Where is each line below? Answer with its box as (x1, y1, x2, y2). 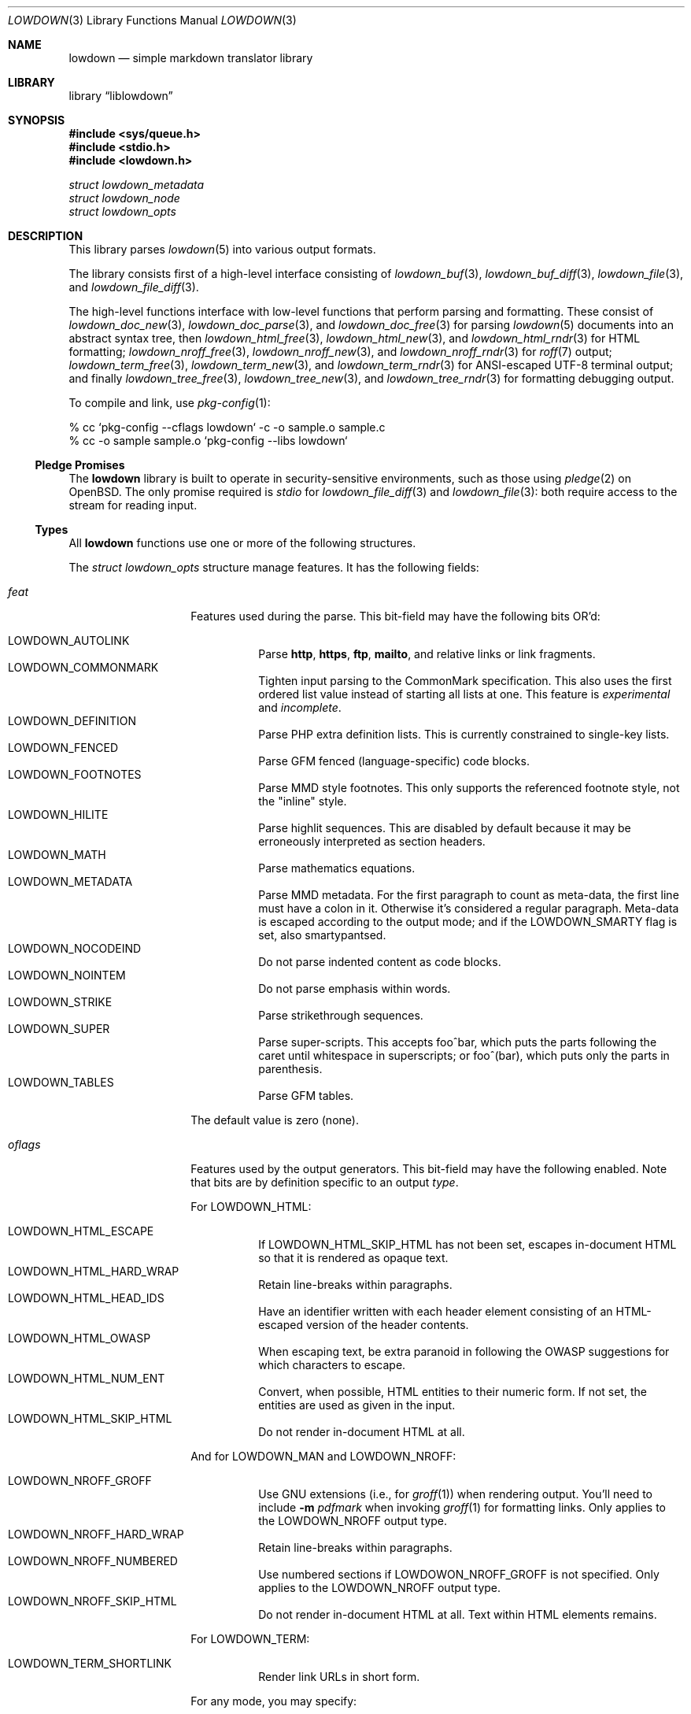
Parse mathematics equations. (258, 861, 416, 875)
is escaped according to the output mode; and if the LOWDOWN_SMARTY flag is (258, 915, 678, 928)
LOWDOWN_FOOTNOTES (8, 768, 142, 781)
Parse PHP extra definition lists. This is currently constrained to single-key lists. (258, 727, 670, 741)
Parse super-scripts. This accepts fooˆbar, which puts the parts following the (258, 1035, 657, 1049)
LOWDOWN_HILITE (8, 808, 109, 821)
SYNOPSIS (8, 113, 65, 127)
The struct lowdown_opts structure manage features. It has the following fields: (68, 561, 479, 574)
